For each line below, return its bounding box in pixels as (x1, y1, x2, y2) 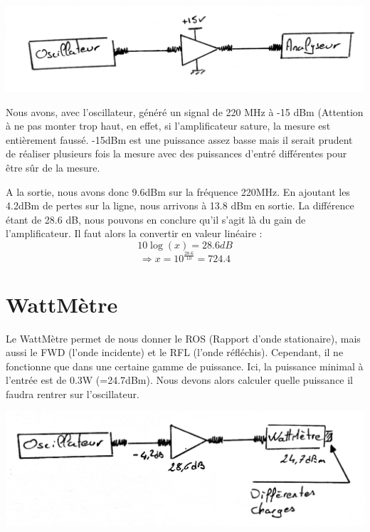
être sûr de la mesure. (6, 160, 100, 175)
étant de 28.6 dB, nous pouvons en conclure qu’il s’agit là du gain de (6, 212, 306, 226)
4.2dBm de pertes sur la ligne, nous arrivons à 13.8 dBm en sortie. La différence (6, 198, 354, 213)
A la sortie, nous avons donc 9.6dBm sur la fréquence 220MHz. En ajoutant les (6, 184, 350, 199)
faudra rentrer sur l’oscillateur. (6, 386, 139, 401)
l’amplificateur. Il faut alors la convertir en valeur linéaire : (6, 226, 263, 241)
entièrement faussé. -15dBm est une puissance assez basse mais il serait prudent (6, 132, 353, 147)
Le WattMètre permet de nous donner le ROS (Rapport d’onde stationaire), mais (6, 330, 361, 345)
